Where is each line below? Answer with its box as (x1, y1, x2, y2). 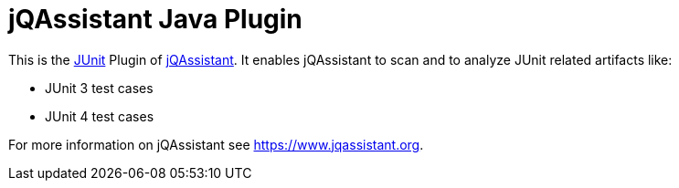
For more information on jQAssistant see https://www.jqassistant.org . (8, 136, 424, 152)
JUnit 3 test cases (45, 79, 154, 96)
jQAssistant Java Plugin (8, 4, 302, 35)
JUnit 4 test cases (45, 108, 154, 124)
